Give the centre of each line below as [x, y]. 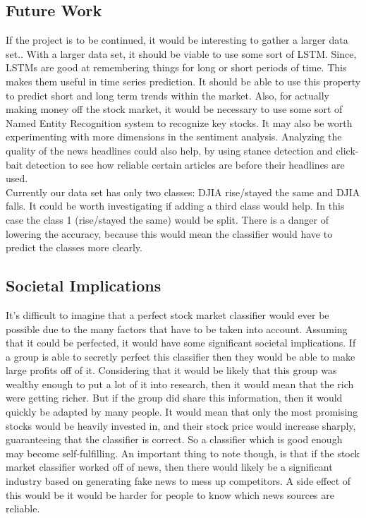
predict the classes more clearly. [74, 247]
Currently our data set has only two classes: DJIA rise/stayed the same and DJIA [183, 192]
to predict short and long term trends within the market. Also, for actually [167, 95]
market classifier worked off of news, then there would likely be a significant [169, 467]
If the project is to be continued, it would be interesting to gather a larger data [177, 40]
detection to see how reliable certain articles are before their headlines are [185, 164]
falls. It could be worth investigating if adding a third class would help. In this [175, 206]
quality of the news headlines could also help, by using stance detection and [169, 150]
